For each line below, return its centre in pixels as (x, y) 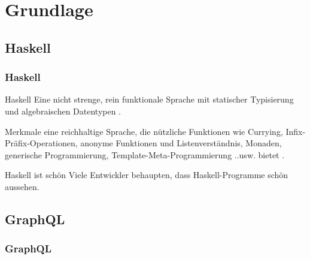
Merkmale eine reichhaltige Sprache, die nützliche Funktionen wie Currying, (144, 131)
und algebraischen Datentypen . (63, 111)
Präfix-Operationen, (41, 143)
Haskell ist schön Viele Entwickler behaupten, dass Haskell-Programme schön (147, 175)
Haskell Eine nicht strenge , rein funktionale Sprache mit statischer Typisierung (149, 99)
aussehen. (22, 186)
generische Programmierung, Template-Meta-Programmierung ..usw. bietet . (145, 154)
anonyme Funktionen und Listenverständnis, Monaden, (181, 143)
